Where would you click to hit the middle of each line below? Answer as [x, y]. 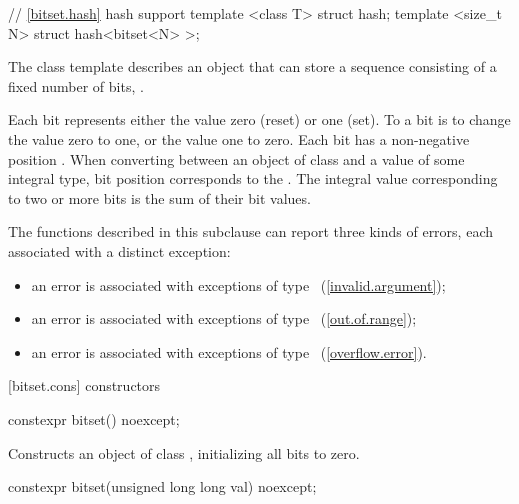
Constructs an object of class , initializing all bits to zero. [184, 452]
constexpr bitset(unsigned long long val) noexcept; [162, 486]
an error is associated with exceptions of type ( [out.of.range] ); [224, 318]
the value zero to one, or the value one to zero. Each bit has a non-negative [239, 138]
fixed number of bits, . [76, 85]
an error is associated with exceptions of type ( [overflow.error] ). [229, 351]
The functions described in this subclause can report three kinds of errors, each [250, 231]
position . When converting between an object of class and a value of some [236, 158]
